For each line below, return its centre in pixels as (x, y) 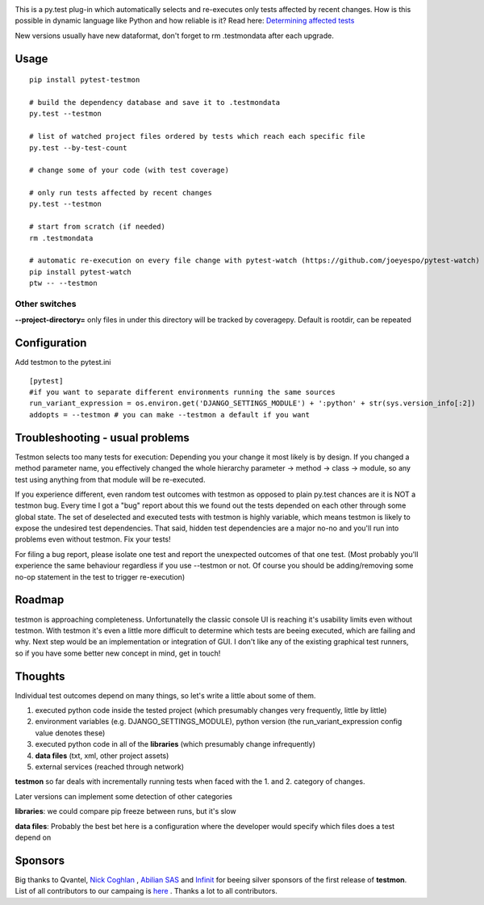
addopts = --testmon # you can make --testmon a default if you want (170, 415)
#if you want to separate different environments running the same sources (182, 392)
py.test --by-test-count (78, 148)
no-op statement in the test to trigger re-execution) (100, 576)
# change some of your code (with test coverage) (129, 170)
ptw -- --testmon (63, 283)
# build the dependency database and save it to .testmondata (155, 102)
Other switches (46, 304)
